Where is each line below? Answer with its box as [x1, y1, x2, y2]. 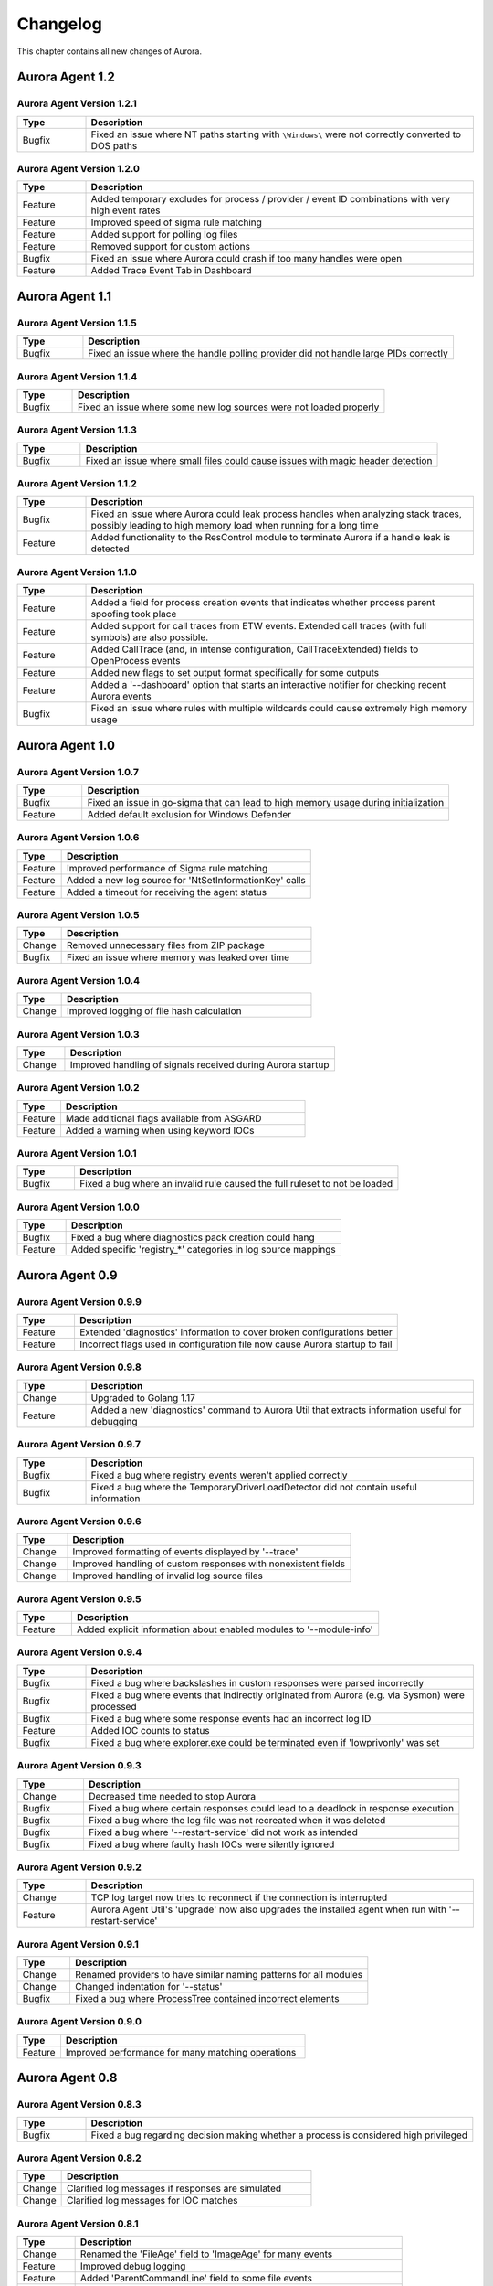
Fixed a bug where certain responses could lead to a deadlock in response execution [88, 1801, 455, 1814]
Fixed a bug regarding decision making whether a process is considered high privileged [90, 2129, 467, 2142]
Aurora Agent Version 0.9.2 [16, 1861, 142, 1874]
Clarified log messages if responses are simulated [66, 2182, 282, 2195]
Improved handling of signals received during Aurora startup [69, 1058, 330, 1071]
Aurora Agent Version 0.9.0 [16, 2015, 142, 2028]
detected [90, 542, 130, 555]
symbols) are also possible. [90, 631, 209, 644]
